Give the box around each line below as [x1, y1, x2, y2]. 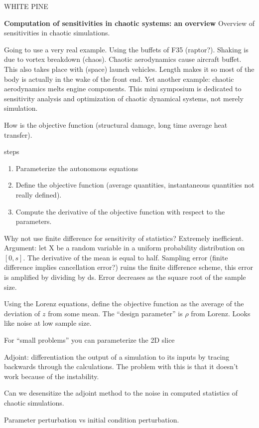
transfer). [4, 129, 32, 140]
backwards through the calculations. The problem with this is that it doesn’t [4, 361, 239, 372]
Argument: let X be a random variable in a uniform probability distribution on [4, 242, 245, 253]
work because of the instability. [4, 371, 99, 381]
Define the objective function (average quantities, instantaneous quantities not [15, 180, 255, 190]
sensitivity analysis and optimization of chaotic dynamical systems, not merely [4, 93, 244, 103]
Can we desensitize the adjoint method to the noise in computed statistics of [4, 388, 238, 398]
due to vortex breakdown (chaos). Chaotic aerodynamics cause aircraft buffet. [4, 54, 242, 64]
